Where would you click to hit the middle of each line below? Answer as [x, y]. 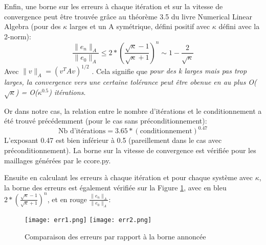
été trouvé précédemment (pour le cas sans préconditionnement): [106, 121]
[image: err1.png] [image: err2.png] [88, 220]
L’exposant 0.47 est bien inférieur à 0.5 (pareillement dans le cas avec [113, 140]
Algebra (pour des [32, 26]
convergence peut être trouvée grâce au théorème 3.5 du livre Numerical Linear [128, 16]
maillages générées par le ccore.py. [58, 160]
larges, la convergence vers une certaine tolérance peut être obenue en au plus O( [130, 82]
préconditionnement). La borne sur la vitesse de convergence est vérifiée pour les [130, 150]
